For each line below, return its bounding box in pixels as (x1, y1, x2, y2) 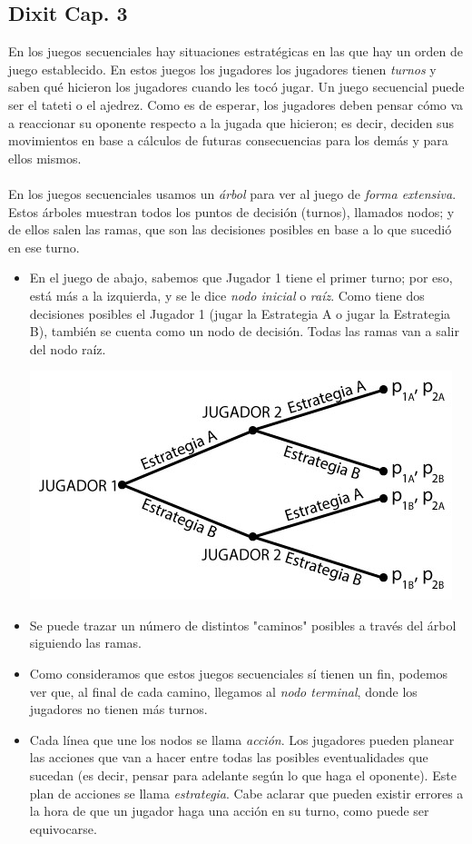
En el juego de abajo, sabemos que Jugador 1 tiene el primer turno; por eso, (29, 268, 453, 287)
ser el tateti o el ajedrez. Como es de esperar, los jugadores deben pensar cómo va (8, 94, 464, 114)
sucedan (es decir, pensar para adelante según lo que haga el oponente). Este (29, 766, 457, 785)
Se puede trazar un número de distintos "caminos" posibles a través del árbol (29, 615, 457, 634)
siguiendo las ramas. (29, 633, 142, 652)
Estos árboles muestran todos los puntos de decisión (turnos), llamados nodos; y (8, 202, 455, 221)
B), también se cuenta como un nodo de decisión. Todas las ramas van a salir (29, 322, 459, 341)
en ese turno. (8, 237, 80, 256)
